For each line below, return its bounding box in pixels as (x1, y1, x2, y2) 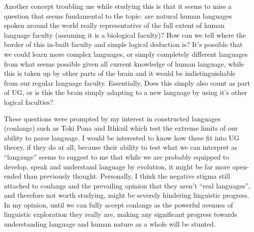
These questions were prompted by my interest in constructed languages (4, 113, 221, 123)
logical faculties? (4, 96, 53, 107)
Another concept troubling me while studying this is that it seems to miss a (4, 1, 232, 11)
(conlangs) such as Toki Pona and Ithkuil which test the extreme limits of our (4, 123, 238, 133)
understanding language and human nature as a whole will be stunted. (4, 219, 216, 229)
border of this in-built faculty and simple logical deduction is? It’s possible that (4, 39, 243, 49)
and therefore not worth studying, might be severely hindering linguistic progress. (4, 190, 250, 200)
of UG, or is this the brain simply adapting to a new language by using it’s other (4, 87, 247, 97)
